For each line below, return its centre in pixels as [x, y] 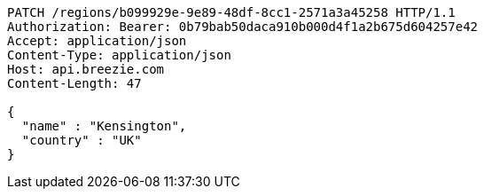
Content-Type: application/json [119, 55]
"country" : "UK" [82, 140]
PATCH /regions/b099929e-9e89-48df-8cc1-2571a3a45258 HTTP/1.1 [231, 12]
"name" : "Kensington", [104, 126]
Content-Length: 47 [74, 83]
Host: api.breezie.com [86, 69]
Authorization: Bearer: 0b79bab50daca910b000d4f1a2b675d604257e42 [243, 27]
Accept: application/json [97, 41]
